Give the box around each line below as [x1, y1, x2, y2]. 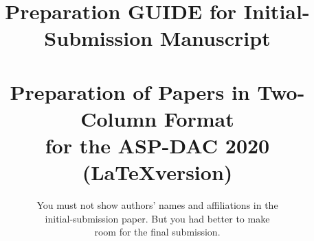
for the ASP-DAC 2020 [45, 131, 270, 160]
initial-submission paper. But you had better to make [45, 211, 270, 225]
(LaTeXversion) [82, 158, 233, 186]
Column [80, 104, 157, 132]
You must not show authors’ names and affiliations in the [36, 198, 278, 212]
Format [164, 104, 234, 132]
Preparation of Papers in [10, 77, 250, 105]
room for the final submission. [94, 225, 221, 239]
